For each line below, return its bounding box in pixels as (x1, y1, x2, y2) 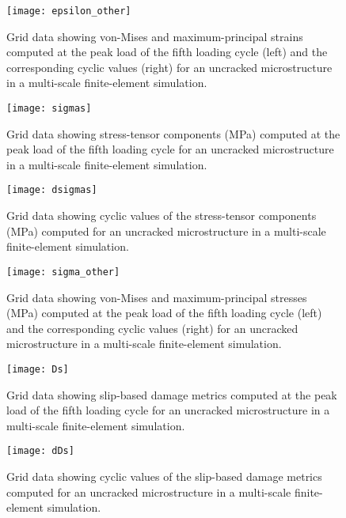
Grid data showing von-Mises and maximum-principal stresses (6, 289, 307, 305)
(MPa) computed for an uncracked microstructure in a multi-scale (6, 222, 326, 239)
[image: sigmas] (6, 103, 92, 115)
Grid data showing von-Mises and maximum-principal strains (6, 28, 303, 44)
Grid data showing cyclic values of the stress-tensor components (6, 207, 317, 224)
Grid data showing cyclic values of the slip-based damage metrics (6, 468, 322, 485)
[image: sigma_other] (6, 266, 120, 278)
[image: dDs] (6, 445, 74, 457)
